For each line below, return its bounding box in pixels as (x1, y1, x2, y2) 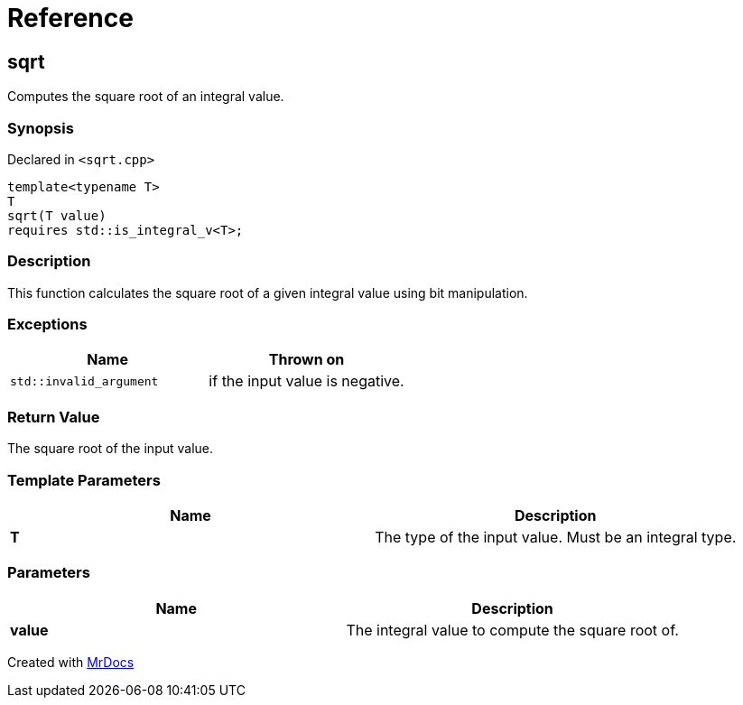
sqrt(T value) (7, 208, 107, 223)
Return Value (7, 407, 100, 426)
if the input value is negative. (209, 372, 404, 391)
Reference (7, 3, 134, 33)
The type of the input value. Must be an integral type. (375, 527, 737, 546)
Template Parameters (7, 470, 161, 489)
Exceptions (7, 315, 88, 334)
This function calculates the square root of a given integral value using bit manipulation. (7, 284, 528, 301)
